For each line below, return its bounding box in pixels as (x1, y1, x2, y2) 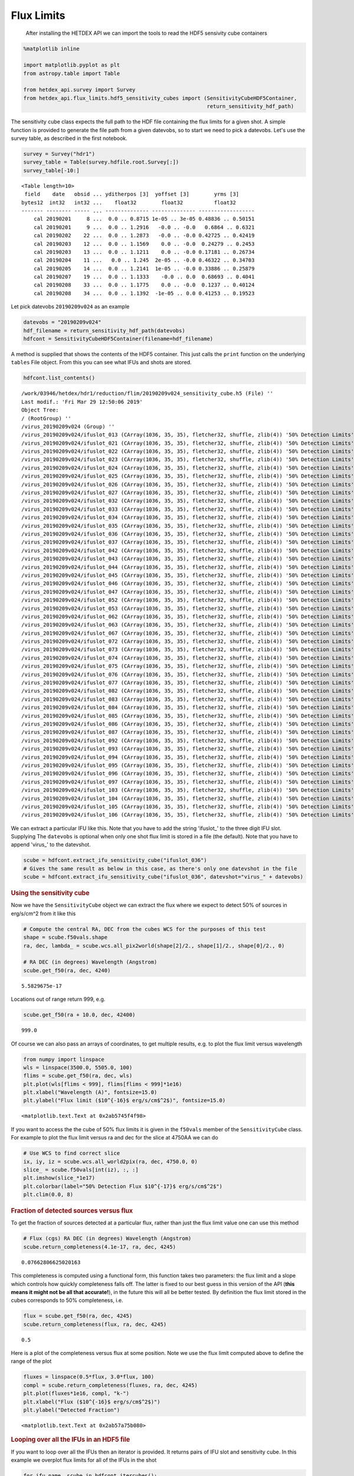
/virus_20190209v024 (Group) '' (21, 423, 115, 430)
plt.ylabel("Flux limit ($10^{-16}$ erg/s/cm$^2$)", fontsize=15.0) (23, 1097, 226, 1104)
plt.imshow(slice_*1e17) (23, 1175, 96, 1181)
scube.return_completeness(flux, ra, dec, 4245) (23, 1321, 167, 1328)
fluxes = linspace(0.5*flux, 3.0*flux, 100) (23, 1373, 155, 1380)
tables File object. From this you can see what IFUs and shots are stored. (11, 359, 192, 366)
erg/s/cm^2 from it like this (11, 910, 76, 917)
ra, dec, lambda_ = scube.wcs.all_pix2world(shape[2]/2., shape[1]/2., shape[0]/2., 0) (23, 942, 285, 949)
